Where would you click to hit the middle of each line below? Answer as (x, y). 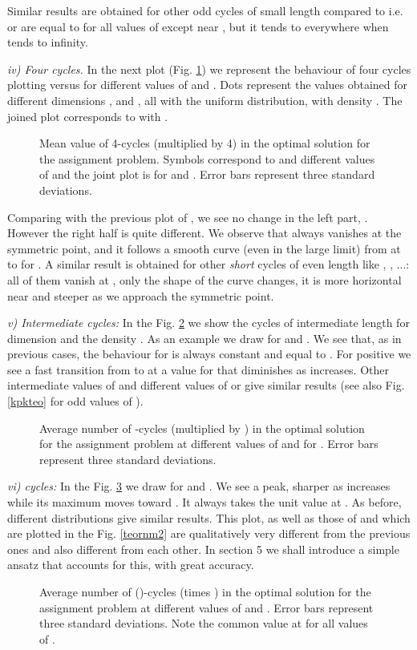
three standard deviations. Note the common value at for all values (204, 623)
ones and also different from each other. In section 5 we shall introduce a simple (203, 549)
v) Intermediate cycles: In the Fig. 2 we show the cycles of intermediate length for (208, 323)
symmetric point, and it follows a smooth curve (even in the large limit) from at (204, 248)
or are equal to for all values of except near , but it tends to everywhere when (198, 26)
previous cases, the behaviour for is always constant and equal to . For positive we (209, 354)
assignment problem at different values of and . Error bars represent (206, 607)
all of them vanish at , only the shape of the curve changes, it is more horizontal (204, 279)
